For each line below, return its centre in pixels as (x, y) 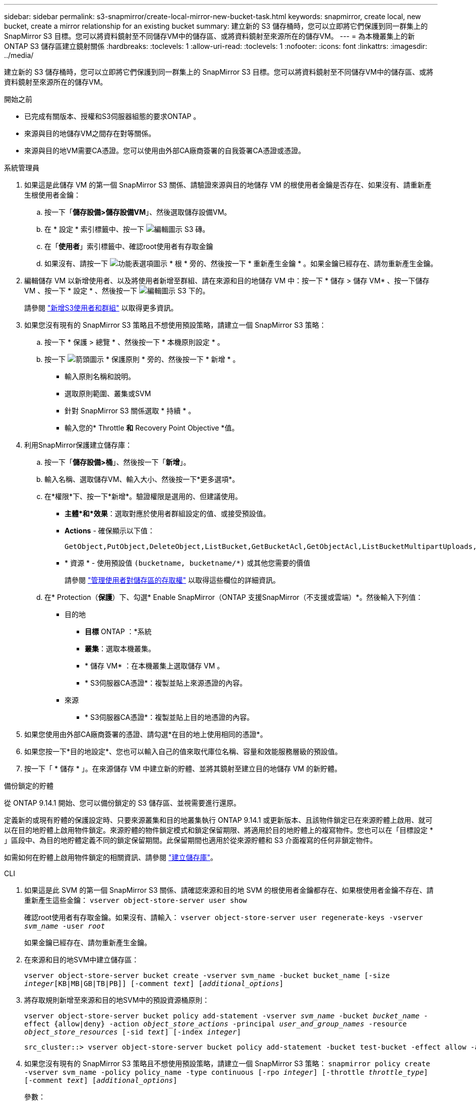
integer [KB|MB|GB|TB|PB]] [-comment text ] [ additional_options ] (154, 984)
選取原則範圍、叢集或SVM (108, 393)
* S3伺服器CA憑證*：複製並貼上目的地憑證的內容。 (169, 717)
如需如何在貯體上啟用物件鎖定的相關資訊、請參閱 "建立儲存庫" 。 (111, 857)
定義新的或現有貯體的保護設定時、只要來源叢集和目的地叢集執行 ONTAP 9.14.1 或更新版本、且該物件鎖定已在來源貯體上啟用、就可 (218, 820)
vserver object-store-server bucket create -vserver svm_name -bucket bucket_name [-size (207, 975)
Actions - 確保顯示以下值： (110, 531)
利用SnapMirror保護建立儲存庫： (78, 445)
